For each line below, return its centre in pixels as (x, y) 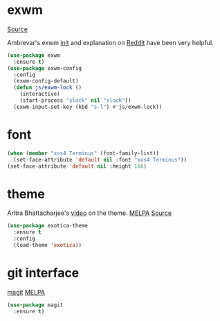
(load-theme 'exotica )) (47, 245)
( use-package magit (35, 305)
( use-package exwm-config (44, 68)
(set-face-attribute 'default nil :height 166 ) (77, 166)
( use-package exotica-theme (48, 226)
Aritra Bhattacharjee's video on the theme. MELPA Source (89, 213)
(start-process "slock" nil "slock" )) (75, 101)
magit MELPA (26, 292)
